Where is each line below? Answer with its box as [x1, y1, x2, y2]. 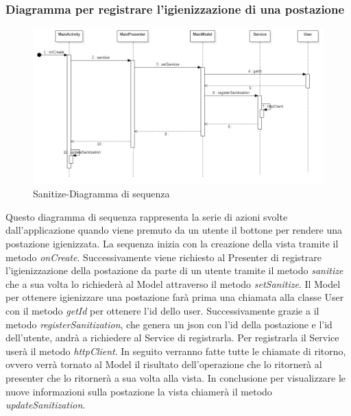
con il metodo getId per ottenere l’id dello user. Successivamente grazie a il [5, 303, 319, 317]
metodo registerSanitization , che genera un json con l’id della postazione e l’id [5, 317, 332, 331]
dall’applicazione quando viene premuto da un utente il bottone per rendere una [5, 223, 342, 237]
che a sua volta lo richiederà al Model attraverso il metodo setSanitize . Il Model [5, 276, 341, 291]
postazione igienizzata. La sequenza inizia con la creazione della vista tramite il [5, 236, 339, 250]
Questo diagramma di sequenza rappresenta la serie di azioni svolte [5, 209, 288, 223]
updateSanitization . [5, 397, 86, 412]
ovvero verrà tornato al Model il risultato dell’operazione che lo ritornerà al [5, 357, 322, 371]
